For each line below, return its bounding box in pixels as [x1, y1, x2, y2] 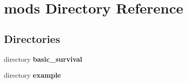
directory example [4, 70, 61, 80]
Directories [4, 31, 60, 46]
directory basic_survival [4, 54, 83, 64]
